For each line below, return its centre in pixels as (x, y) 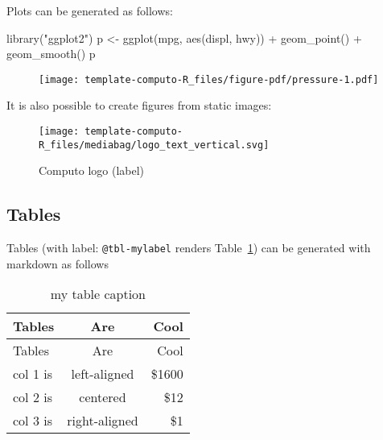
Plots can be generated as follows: (90, 10)
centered (103, 397)
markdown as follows (58, 263)
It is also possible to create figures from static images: (139, 105)
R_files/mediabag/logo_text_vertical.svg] (154, 145)
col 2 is (33, 397)
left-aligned (103, 374)
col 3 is (33, 421)
